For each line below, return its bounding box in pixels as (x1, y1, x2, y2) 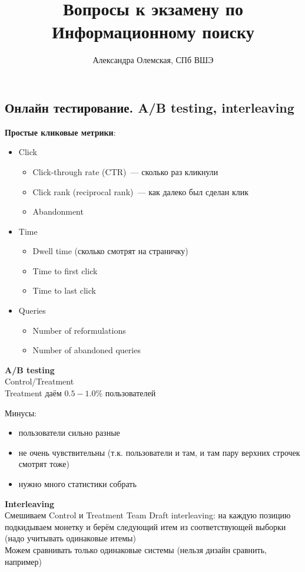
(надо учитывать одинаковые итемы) (5, 532, 136, 544)
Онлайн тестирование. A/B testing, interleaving (5, 98, 294, 116)
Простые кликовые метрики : (5, 126, 116, 138)
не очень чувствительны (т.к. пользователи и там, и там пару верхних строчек (18, 446, 300, 458)
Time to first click (32, 264, 98, 277)
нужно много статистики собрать (18, 478, 137, 489)
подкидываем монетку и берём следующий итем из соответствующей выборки (5, 520, 286, 532)
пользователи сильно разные (18, 426, 120, 439)
